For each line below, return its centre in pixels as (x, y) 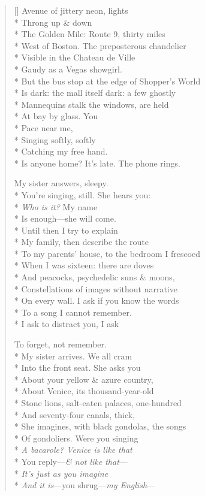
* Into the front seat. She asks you (77, 368)
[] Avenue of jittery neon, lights (71, 10)
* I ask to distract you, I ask (67, 324)
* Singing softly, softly (55, 139)
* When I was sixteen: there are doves (84, 265)
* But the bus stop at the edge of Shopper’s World (107, 81)
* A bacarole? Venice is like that (73, 450)
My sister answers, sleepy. (61, 183)
